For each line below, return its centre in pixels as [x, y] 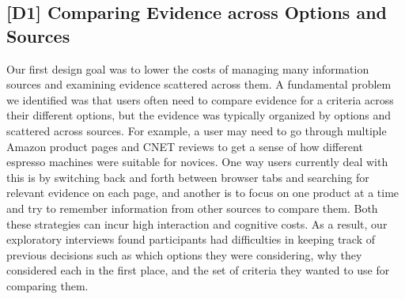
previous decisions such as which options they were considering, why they [184, 254]
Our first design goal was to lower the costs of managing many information [188, 68]
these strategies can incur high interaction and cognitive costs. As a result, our [197, 223]
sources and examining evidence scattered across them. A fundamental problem [199, 84]
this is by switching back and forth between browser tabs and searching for [188, 177]
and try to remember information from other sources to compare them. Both [192, 208]
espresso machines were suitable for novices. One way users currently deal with [197, 162]
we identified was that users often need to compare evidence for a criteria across [200, 99]
